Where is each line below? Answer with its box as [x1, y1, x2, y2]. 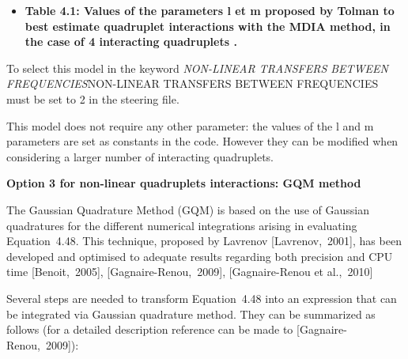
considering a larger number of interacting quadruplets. [6, 148, 274, 164]
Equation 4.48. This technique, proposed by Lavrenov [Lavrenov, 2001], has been [6, 232, 402, 249]
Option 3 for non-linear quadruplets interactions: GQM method [6, 175, 361, 191]
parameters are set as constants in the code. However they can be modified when [6, 133, 399, 149]
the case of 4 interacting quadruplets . [25, 33, 237, 50]
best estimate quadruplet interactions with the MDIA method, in [25, 17, 391, 34]
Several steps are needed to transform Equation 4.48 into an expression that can [6, 289, 397, 306]
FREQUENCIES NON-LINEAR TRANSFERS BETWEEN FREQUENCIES [6, 75, 379, 92]
